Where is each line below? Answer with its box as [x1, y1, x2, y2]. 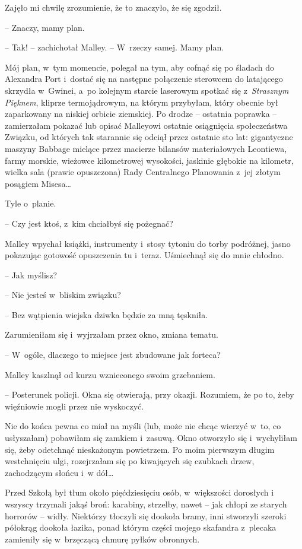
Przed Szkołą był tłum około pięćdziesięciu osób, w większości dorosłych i [5, 486, 274, 499]
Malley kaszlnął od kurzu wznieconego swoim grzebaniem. [5, 368, 215, 380]
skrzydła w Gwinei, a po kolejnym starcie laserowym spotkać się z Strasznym [5, 84, 289, 96]
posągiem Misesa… [5, 177, 71, 189]
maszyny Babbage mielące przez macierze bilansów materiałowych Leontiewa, [5, 142, 287, 154]
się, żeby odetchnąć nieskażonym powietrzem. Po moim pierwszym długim [5, 443, 275, 455]
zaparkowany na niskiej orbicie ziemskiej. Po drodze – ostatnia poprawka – [5, 107, 277, 120]
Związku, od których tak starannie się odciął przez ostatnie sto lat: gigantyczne [5, 131, 293, 143]
